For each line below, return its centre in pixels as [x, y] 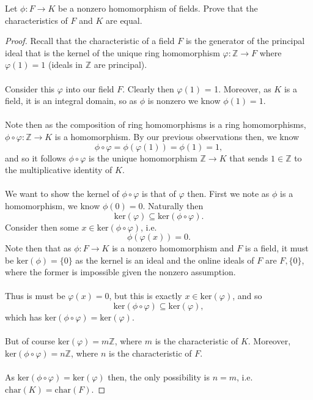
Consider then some [42, 227]
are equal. [124, 20]
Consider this [30, 88]
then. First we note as [228, 194]
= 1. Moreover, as [238, 88]
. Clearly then [148, 88]
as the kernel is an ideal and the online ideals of [165, 260]
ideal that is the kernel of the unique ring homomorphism [112, 52]
